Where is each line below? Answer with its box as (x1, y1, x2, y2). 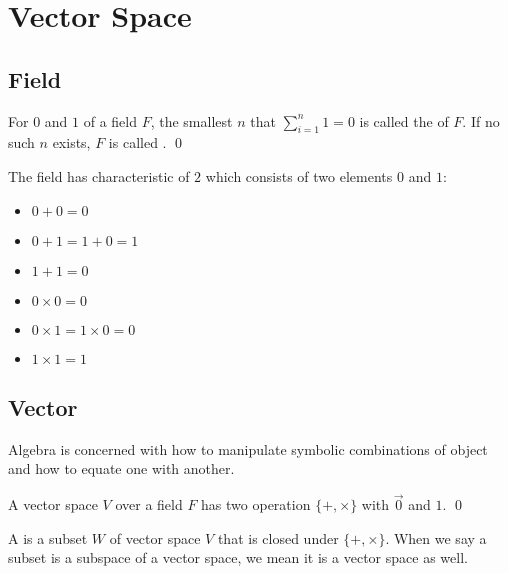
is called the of (359, 110, 449, 131)
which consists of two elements (205, 165, 393, 186)
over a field (115, 494, 183, 515)
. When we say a (385, 527, 487, 548)
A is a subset (8, 527, 88, 548)
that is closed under (217, 527, 339, 548)
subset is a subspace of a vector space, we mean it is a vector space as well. (8, 547, 468, 568)
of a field (83, 110, 137, 131)
